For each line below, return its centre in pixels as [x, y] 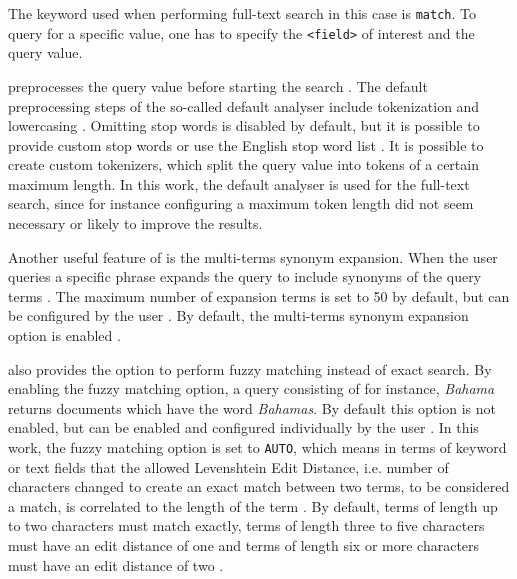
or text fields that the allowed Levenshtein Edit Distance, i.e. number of [228, 466]
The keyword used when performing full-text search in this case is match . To [242, 13]
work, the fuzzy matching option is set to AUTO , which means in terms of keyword [257, 447]
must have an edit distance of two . [116, 564]
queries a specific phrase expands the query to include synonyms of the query [245, 276]
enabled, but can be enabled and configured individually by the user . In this [243, 427]
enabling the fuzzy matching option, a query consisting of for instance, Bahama [251, 388]
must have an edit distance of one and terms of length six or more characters [244, 545]
